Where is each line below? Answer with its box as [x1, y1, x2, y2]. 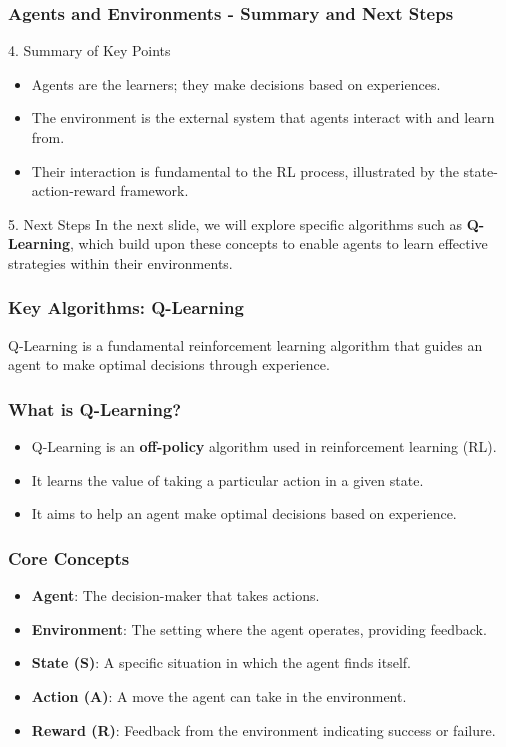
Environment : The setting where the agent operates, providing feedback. [31, 618, 487, 639]
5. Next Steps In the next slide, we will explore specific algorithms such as [8, 213, 462, 234]
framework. [120, 180, 189, 201]
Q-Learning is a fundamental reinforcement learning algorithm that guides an [8, 334, 483, 355]
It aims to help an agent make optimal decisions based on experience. [31, 503, 457, 524]
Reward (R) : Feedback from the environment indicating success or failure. [31, 719, 496, 740]
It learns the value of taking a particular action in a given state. [31, 469, 424, 490]
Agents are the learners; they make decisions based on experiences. [31, 73, 441, 94]
